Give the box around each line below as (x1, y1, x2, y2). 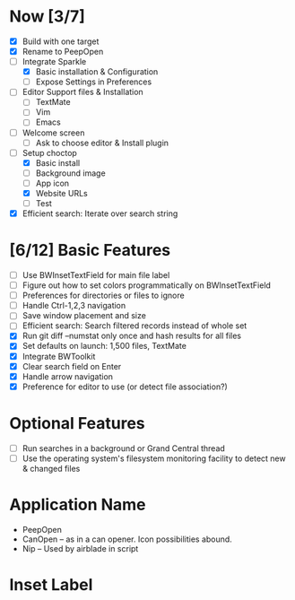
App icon (35, 178, 70, 188)
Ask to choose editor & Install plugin (35, 137, 169, 148)
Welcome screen (22, 127, 85, 138)
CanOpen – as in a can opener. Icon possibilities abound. (22, 534, 233, 544)
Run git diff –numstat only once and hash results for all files (22, 330, 242, 342)
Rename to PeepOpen (22, 47, 104, 57)
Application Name (9, 495, 146, 515)
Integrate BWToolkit (22, 351, 96, 361)
